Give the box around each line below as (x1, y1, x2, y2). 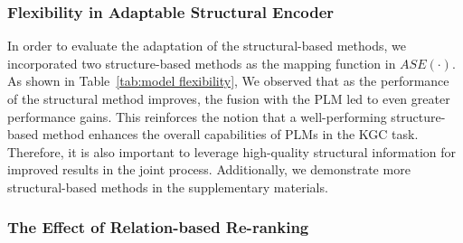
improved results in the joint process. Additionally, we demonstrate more (7, 160, 411, 179)
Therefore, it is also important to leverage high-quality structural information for (7, 142, 457, 161)
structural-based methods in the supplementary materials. (7, 177, 328, 196)
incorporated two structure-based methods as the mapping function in (7, 53, 396, 72)
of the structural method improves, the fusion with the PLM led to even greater (7, 89, 450, 107)
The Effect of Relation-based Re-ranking (7, 216, 309, 238)
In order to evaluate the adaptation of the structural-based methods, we (7, 36, 406, 55)
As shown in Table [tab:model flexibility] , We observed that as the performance (7, 71, 449, 90)
